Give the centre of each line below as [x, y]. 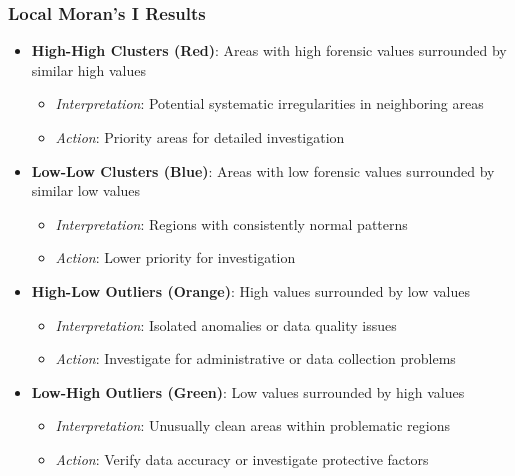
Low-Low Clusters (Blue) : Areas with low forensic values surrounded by [263, 170]
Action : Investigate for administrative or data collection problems [255, 358]
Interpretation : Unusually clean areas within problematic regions [252, 425]
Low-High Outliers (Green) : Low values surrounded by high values [248, 391]
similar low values [86, 190]
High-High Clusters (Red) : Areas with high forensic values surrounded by [269, 50]
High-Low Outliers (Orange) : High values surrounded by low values [251, 290]
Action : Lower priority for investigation [175, 257]
